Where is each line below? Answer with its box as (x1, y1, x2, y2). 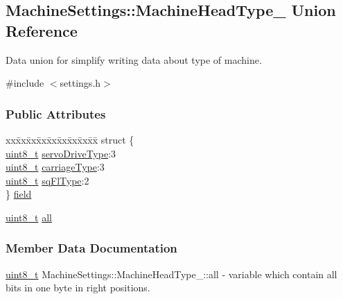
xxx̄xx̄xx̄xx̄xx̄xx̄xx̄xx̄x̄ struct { (6, 133, 134, 146)
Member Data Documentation (6, 239, 177, 257)
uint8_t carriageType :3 (6, 160, 105, 174)
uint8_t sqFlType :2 (6, 173, 89, 187)
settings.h (60, 76, 101, 90)
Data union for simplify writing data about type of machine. (6, 52, 262, 67)
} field (6, 187, 32, 201)
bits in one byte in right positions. (6, 280, 150, 295)
